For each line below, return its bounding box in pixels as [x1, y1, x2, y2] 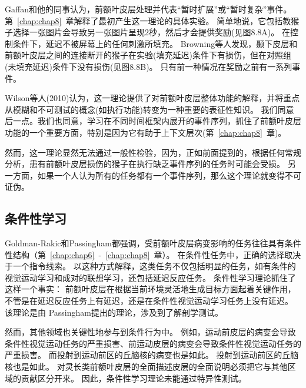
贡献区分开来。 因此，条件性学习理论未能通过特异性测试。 [21, 372, 247, 384]
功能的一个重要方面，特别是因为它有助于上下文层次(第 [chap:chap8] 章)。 [5, 126, 287, 138]
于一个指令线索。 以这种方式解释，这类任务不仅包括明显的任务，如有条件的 [5, 260, 296, 272]
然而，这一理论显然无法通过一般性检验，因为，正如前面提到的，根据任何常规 [5, 146, 301, 158]
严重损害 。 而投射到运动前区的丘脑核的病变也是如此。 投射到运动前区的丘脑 [5, 349, 299, 361]
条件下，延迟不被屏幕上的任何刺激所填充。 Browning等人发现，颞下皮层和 [12, 37, 298, 49]
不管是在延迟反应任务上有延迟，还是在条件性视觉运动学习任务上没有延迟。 [5, 295, 293, 307]
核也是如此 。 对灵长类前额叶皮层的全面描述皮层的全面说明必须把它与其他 [5, 360, 288, 373]
